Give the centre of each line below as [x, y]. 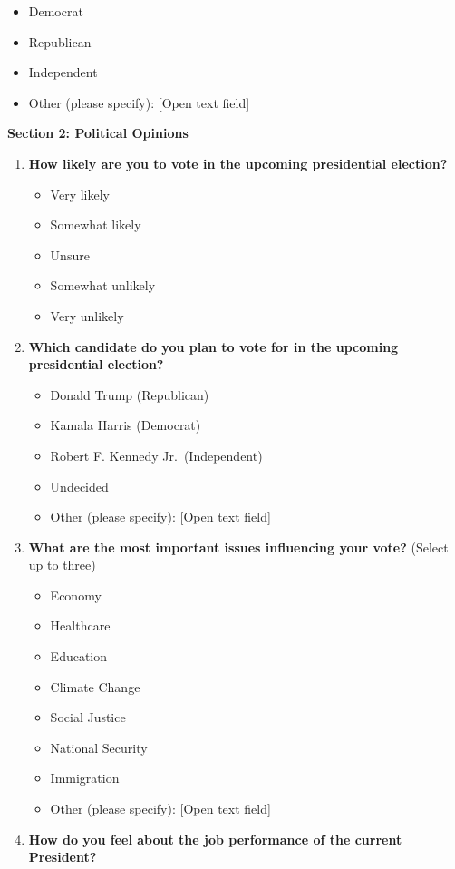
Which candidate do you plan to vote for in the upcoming [213, 346]
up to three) [62, 565]
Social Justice [88, 717]
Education [79, 656]
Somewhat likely [96, 225]
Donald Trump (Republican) [130, 394]
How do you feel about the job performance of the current [215, 839]
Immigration [85, 778]
